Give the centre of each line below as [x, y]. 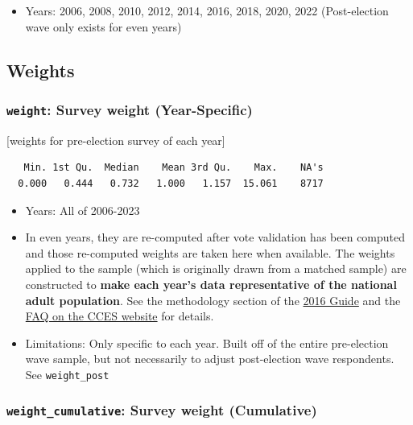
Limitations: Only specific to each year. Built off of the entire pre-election [207, 342]
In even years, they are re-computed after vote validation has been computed [215, 237]
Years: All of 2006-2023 [83, 210]
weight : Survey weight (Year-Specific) [130, 109]
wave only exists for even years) [103, 26]
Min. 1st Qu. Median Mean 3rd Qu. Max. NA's [173, 168]
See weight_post [67, 374]
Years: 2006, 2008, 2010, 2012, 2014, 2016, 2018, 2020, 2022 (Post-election [207, 10]
